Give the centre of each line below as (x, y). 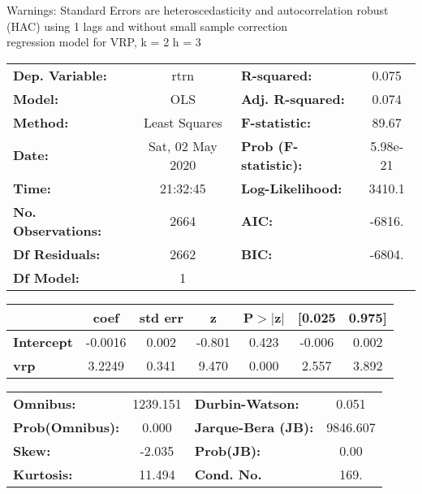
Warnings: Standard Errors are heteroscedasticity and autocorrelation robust (198, 10)
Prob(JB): (228, 450)
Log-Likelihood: (291, 188)
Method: (41, 122)
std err (161, 317)
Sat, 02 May (183, 145)
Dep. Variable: (60, 75)
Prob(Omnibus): (67, 427)
